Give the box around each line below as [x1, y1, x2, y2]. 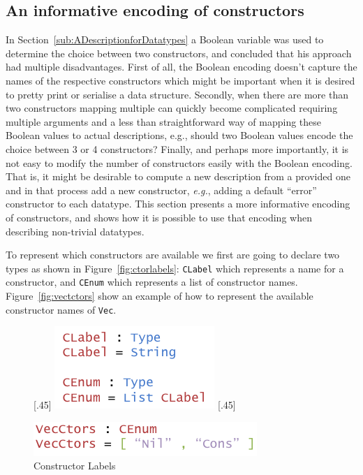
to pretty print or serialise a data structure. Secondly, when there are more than [6, 87, 348, 101]
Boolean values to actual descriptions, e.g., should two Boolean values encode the [6, 128, 353, 142]
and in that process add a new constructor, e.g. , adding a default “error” [6, 182, 317, 197]
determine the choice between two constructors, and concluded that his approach [6, 45, 352, 60]
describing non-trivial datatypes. [6, 224, 145, 238]
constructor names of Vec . [6, 302, 117, 316]
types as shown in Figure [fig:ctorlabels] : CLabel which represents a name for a [6, 261, 344, 275]
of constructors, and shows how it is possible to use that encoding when [6, 210, 312, 224]
